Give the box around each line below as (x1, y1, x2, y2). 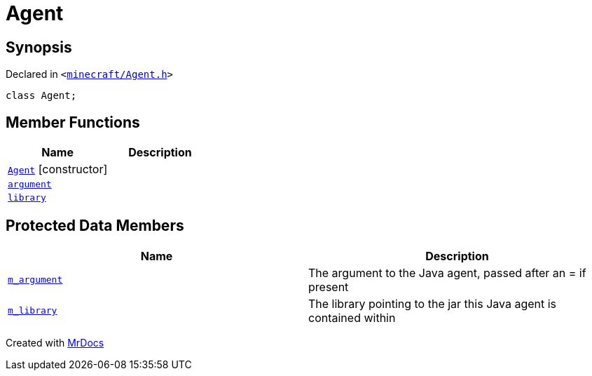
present (308, 279, 349, 294)
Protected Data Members (6, 217, 184, 235)
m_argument (8, 274, 63, 286)
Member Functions (6, 113, 140, 131)
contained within (308, 310, 396, 325)
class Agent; (6, 90, 77, 102)
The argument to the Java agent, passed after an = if (308, 265, 586, 280)
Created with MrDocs (6, 336, 104, 349)
